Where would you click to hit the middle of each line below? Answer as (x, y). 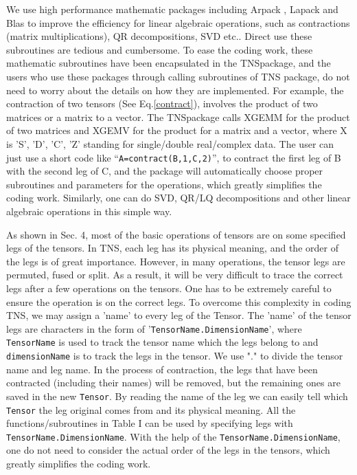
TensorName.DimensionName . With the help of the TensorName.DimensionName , (173, 436)
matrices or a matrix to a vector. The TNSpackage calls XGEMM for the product (178, 117)
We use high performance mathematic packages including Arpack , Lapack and (172, 9)
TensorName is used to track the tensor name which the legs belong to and (162, 342)
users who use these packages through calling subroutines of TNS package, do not (178, 76)
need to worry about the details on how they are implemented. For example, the (175, 90)
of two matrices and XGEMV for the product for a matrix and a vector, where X (177, 130)
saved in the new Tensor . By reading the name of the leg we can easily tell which (177, 396)
